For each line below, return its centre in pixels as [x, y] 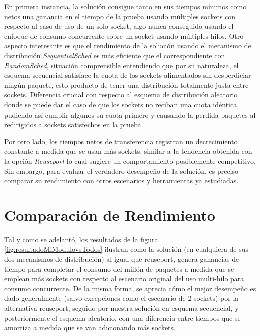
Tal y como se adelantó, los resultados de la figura [81, 239]
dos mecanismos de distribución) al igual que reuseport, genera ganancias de [122, 259]
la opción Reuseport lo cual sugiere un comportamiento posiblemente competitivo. [130, 160]
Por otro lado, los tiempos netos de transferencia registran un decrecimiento [121, 141]
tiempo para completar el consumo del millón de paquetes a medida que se [119, 268]
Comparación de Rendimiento [110, 215]
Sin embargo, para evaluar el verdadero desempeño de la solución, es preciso [121, 171]
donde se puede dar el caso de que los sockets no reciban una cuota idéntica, [122, 104]
